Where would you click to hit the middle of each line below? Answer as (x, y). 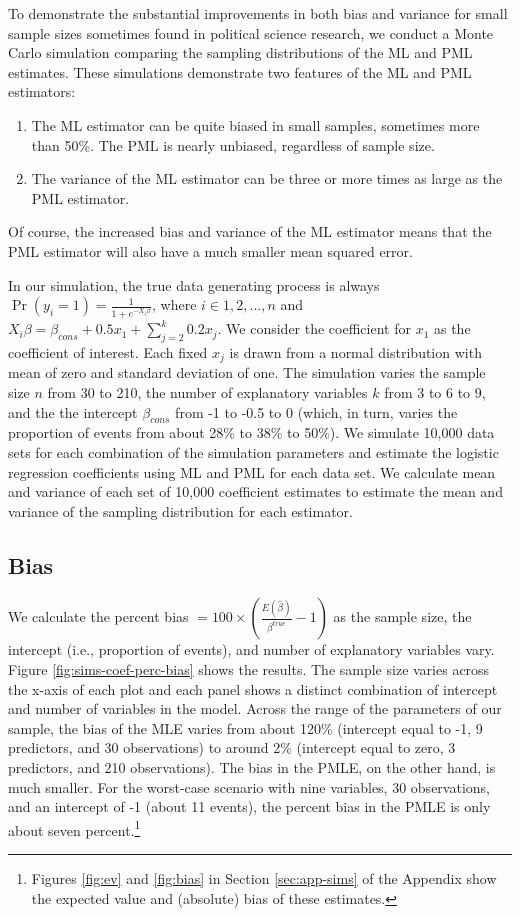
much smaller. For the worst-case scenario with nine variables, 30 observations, (249, 786)
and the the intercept (73, 411)
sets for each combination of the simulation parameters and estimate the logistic (253, 451)
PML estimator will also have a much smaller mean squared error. (210, 250)
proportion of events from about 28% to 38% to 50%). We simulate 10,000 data (251, 432)
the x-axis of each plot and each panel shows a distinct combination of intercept (253, 688)
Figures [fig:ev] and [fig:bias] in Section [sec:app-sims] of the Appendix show (264, 878)
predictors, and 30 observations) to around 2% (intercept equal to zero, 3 (232, 747)
